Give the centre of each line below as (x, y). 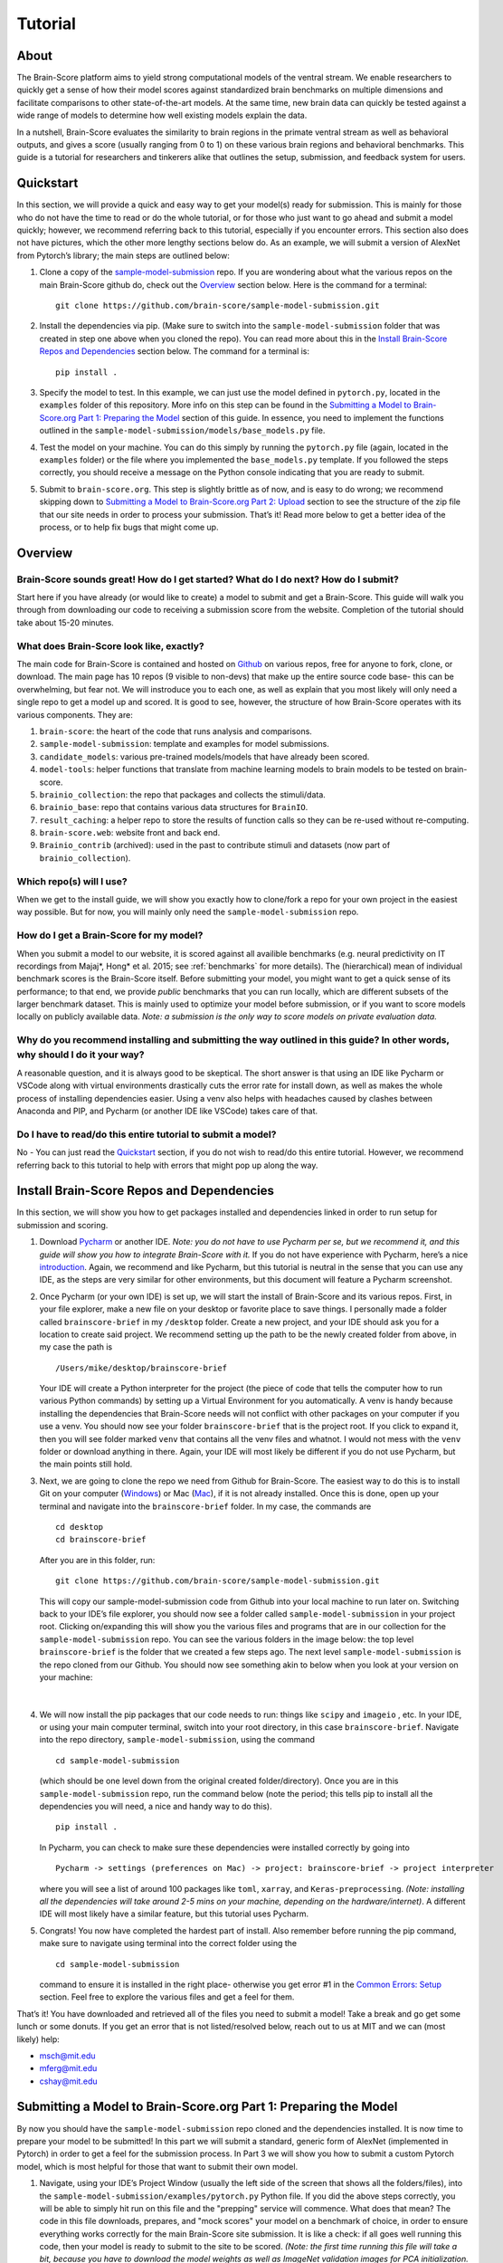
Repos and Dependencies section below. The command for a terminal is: (175, 351)
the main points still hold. (86, 1464)
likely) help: (38, 2039)
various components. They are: (75, 714)
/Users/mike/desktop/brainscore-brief (142, 1368)
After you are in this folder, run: (97, 1560)
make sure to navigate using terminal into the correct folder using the (168, 1943)
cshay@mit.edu (68, 2081)
